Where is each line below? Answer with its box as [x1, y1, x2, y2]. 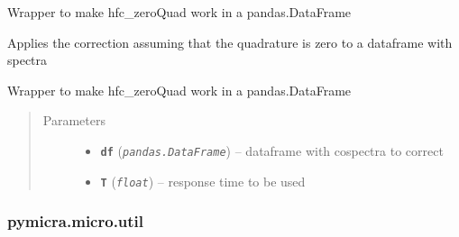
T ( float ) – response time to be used [100, 171, 306, 190]
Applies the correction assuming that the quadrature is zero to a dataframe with [7, 32, 453, 51]
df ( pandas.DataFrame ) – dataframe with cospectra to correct [100, 141, 444, 160]
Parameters [42, 111, 106, 130]
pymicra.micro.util [7, 210, 144, 232]
